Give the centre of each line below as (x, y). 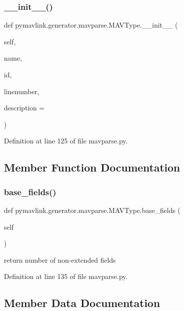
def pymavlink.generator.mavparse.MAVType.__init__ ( (91, 25)
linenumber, (22, 91)
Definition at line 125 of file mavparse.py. (66, 141)
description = (24, 108)
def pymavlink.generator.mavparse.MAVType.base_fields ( (92, 210)
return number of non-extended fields (60, 259)
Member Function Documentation (92, 167)
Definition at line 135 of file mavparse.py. (66, 276)
